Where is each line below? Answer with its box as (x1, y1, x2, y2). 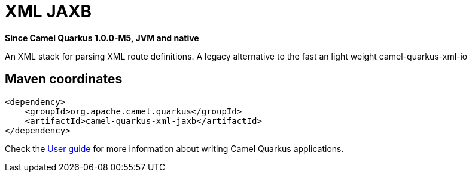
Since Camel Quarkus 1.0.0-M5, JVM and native (5, 32, 199, 43)
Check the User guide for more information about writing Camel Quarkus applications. (5, 143, 344, 154)
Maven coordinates (5, 72, 123, 87)
